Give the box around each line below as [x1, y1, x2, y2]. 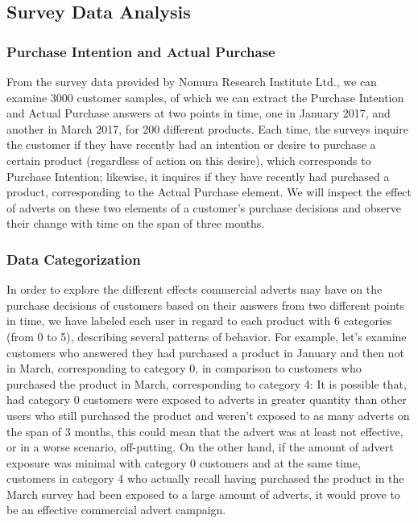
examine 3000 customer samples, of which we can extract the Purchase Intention [6, 89, 404, 105]
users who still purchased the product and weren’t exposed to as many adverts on [6, 406, 410, 423]
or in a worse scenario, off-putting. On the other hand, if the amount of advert [6, 439, 394, 455]
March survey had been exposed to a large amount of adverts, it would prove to [6, 485, 400, 502]
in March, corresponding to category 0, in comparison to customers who [6, 360, 362, 377]
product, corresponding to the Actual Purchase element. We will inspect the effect [6, 183, 412, 200]
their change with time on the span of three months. [6, 215, 265, 232]
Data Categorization [6, 249, 141, 269]
